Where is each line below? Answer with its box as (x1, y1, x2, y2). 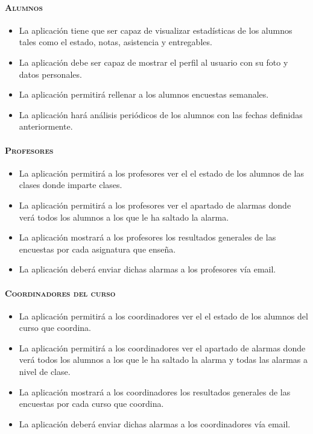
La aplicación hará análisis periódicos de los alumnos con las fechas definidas (19, 108, 303, 121)
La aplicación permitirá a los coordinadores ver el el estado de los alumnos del (19, 309, 308, 322)
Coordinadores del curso (5, 286, 116, 299)
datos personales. (19, 68, 82, 80)
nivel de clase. (19, 365, 71, 378)
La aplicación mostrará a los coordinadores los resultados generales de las (19, 385, 291, 398)
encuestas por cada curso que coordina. (19, 397, 164, 410)
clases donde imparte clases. (19, 178, 122, 191)
